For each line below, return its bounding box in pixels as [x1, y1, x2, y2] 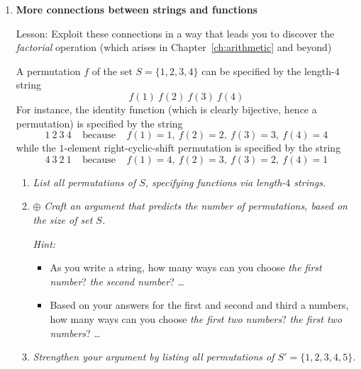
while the [16, 140, 56, 155]
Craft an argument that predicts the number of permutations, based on [44, 198, 348, 213]
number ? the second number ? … [50, 273, 184, 288]
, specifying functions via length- [145, 174, 286, 189]
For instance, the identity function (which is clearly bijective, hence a [16, 101, 317, 116]
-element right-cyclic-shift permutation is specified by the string [64, 140, 341, 155]
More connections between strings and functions [16, 2, 257, 16]
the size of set [33, 212, 93, 227]
